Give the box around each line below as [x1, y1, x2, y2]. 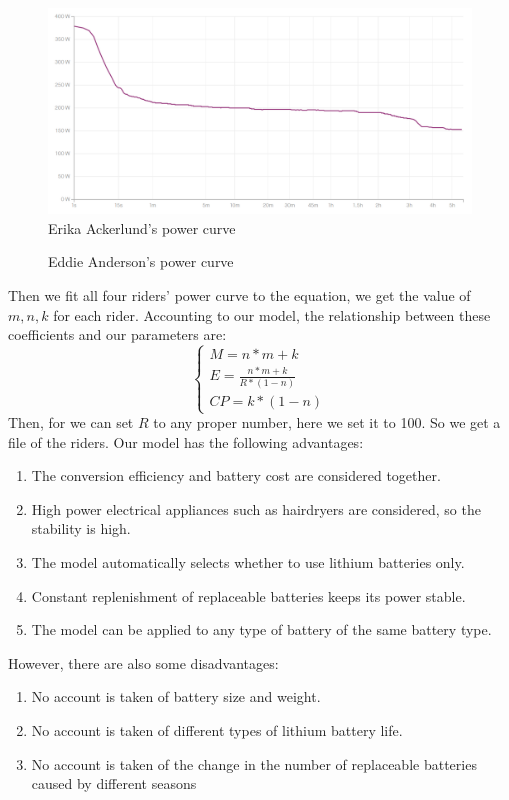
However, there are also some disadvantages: [8, 652, 279, 673]
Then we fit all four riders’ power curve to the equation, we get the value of [8, 284, 471, 305]
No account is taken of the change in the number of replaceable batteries [31, 753, 477, 774]
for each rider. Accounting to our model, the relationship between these [53, 304, 491, 325]
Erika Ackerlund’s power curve [48, 217, 236, 238]
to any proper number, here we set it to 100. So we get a [153, 412, 501, 433]
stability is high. [31, 518, 131, 539]
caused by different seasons [31, 773, 197, 794]
